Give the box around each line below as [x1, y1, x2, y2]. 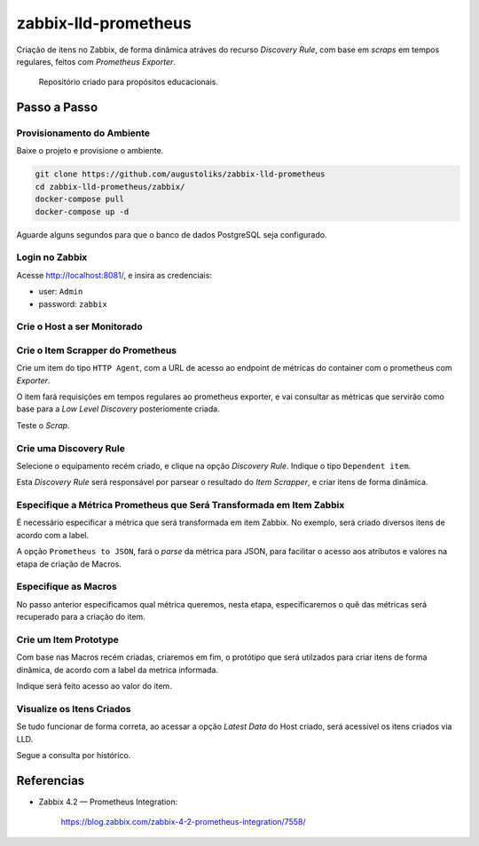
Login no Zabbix [16, 251, 88, 263]
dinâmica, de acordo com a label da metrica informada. [16, 664, 219, 675]
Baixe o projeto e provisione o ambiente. [16, 145, 164, 156]
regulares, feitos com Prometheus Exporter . [16, 56, 177, 67]
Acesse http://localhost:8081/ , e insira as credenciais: [16, 270, 213, 280]
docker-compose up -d [35, 207, 130, 216]
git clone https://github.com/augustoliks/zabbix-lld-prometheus [35, 169, 326, 179]
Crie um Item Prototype [16, 633, 120, 646]
